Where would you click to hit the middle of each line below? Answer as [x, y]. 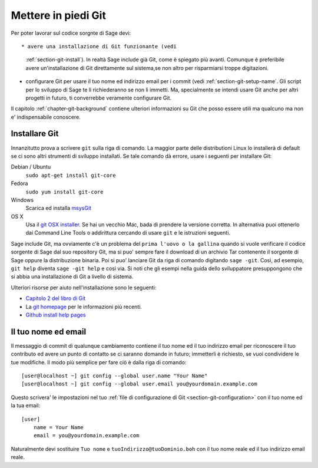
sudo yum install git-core [64, 192]
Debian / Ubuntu [31, 167]
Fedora [19, 183]
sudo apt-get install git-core [71, 175]
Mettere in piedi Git [58, 15]
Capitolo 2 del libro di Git [56, 298]
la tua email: [26, 406]
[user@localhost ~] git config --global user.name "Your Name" [115, 376]
